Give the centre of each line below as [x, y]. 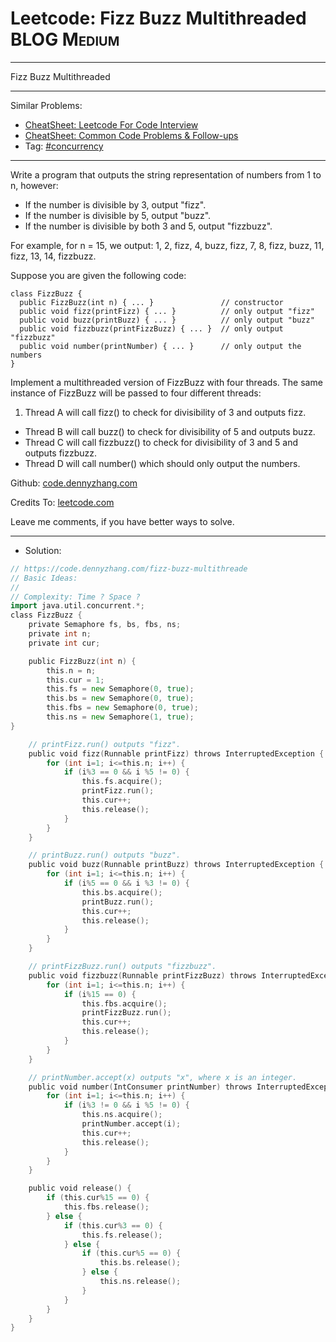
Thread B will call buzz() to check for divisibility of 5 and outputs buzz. [170, 431]
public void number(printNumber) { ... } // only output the [160, 346]
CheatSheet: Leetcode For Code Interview [111, 124]
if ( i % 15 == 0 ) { [100, 994]
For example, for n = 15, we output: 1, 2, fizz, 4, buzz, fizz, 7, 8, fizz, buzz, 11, [167, 245]
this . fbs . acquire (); [124, 1003]
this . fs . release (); [122, 1235]
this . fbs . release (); [106, 1207]
